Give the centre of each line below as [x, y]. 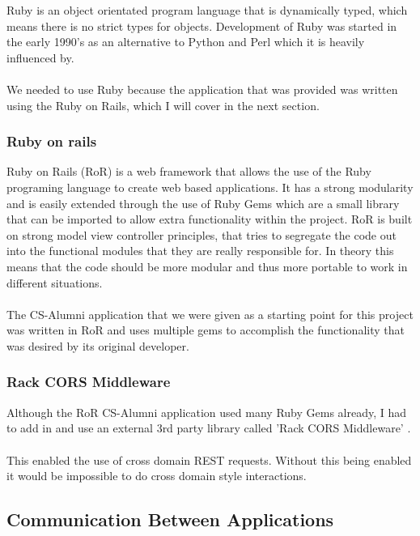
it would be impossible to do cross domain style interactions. [157, 476]
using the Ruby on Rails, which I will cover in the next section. [163, 105]
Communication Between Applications [170, 519]
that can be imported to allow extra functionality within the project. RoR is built [210, 219]
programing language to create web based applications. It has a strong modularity [210, 187]
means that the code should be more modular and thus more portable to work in [207, 266]
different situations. [55, 282]
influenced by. [40, 57]
